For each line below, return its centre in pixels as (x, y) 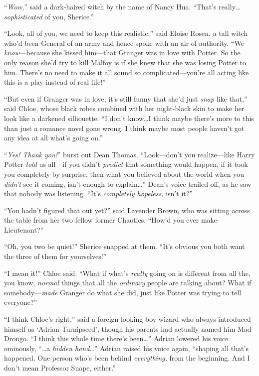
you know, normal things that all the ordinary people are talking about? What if (128, 283)
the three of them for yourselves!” (55, 256)
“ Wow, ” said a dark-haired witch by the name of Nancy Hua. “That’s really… (122, 6)
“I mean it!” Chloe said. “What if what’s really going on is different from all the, (127, 273)
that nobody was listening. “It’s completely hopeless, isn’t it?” (98, 193)
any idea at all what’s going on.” (53, 138)
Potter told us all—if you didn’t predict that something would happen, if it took (126, 164)
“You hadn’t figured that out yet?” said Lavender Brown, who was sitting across (127, 210)
